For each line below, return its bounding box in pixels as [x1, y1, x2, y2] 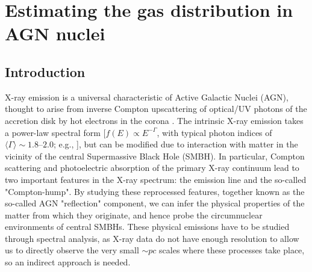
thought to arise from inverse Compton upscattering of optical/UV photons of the [5, 102, 307, 115]
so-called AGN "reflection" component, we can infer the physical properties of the [5, 197, 305, 209]
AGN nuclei [5, 21, 105, 46]
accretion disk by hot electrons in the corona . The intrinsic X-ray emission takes [5, 114, 304, 126]
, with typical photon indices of [157, 126, 272, 138]
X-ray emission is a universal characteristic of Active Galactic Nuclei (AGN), [5, 90, 289, 103]
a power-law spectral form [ [5, 126, 106, 138]
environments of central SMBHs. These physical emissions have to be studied [5, 220, 290, 233]
